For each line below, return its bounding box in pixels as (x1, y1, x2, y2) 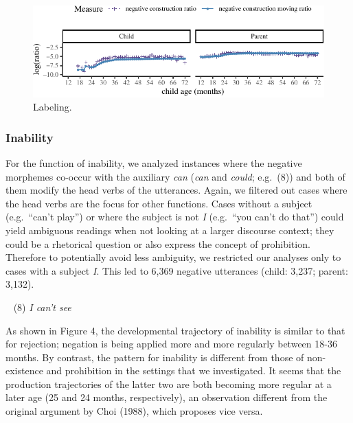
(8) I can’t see (13, 299, 71, 314)
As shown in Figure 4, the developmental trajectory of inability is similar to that (5, 323, 345, 337)
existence (5, 363, 43, 378)
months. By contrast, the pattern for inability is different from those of (5, 350, 304, 364)
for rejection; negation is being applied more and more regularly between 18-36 (5, 336, 337, 351)
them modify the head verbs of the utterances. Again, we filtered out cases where (5, 183, 348, 197)
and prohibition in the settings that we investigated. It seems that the (46, 363, 341, 378)
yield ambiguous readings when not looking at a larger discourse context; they (5, 222, 334, 237)
